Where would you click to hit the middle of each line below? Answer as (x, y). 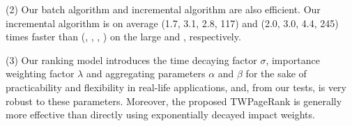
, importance (293, 60)
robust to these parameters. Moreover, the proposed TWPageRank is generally (174, 101)
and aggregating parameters (146, 73)
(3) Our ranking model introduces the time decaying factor (131, 60)
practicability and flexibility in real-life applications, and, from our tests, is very (176, 87)
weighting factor (40, 73)
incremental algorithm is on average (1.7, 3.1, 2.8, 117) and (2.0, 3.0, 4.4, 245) (172, 23)
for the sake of (276, 73)
